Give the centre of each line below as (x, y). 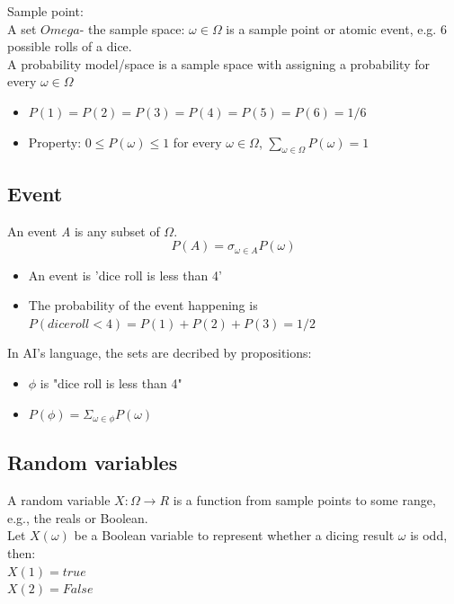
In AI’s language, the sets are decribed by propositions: (160, 353)
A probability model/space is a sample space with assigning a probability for (218, 63)
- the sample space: (132, 28)
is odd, (429, 535)
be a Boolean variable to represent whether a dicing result (234, 535)
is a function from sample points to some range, (304, 500)
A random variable (59, 500)
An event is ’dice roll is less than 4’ (125, 275)
